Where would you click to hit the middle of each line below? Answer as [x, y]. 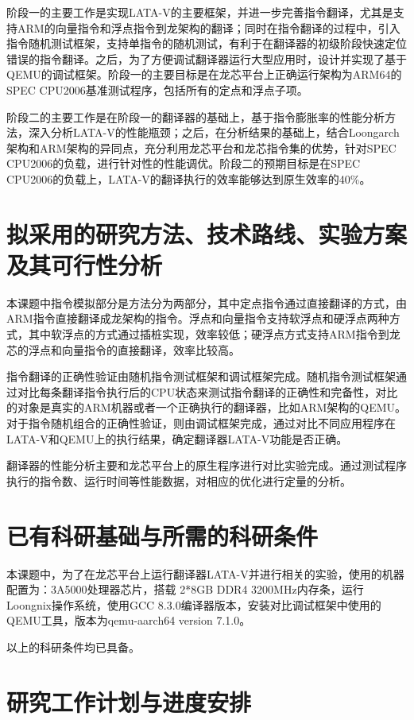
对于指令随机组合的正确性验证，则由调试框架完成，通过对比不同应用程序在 [201, 423]
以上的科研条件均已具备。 [73, 646]
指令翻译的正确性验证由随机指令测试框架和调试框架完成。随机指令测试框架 [201, 376]
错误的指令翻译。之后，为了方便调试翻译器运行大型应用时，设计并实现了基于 [207, 58]
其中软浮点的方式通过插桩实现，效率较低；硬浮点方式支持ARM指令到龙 [214, 334]
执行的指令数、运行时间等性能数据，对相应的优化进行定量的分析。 [179, 480]
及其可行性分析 [85, 264]
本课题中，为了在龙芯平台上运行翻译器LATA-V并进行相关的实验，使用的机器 [205, 573]
